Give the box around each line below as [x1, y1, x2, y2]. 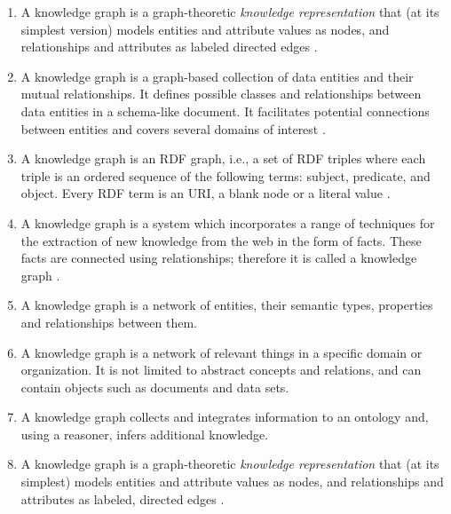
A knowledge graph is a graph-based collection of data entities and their [20, 67, 414, 85]
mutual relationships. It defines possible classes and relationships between [20, 84, 422, 103]
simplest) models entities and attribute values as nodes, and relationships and [20, 472, 444, 491]
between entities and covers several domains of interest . [20, 119, 326, 138]
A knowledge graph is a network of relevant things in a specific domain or [20, 343, 423, 361]
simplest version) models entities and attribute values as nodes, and [20, 20, 390, 38]
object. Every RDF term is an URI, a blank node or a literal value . [20, 184, 391, 202]
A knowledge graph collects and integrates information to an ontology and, [20, 407, 429, 426]
